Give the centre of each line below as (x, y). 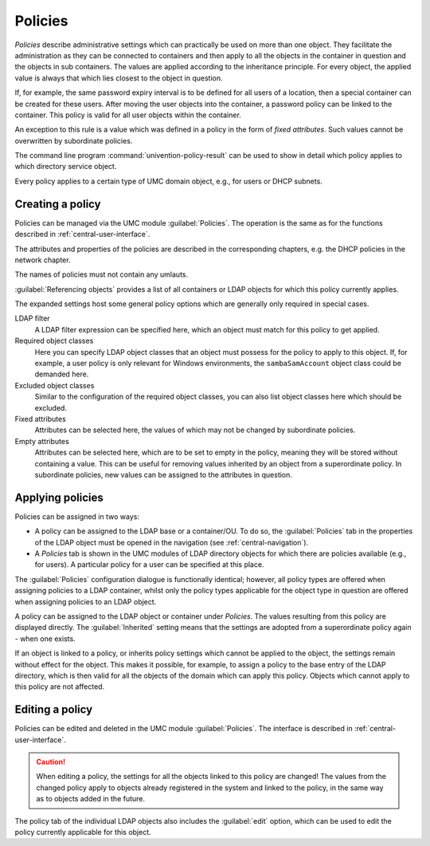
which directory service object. (66, 167)
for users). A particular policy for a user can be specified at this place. (149, 565)
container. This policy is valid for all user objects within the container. (128, 115)
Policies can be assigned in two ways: (77, 516)
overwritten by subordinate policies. (74, 140)
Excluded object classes (55, 385)
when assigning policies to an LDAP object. (86, 601)
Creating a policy (58, 204)
